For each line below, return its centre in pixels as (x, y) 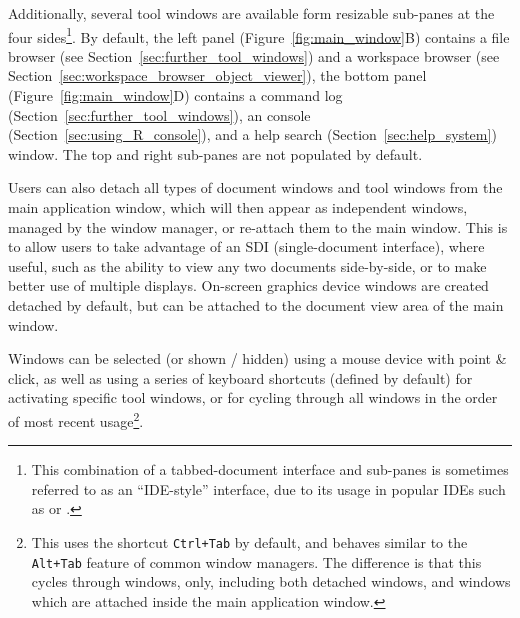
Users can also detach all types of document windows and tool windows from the (255, 187)
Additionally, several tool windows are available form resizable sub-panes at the (251, 13)
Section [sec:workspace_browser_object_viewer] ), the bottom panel (217, 75)
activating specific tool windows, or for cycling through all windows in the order (253, 397)
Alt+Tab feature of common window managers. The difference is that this (256, 561)
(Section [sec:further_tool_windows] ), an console (159, 114)
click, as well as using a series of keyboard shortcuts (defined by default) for (240, 377)
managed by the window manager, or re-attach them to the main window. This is (258, 226)
